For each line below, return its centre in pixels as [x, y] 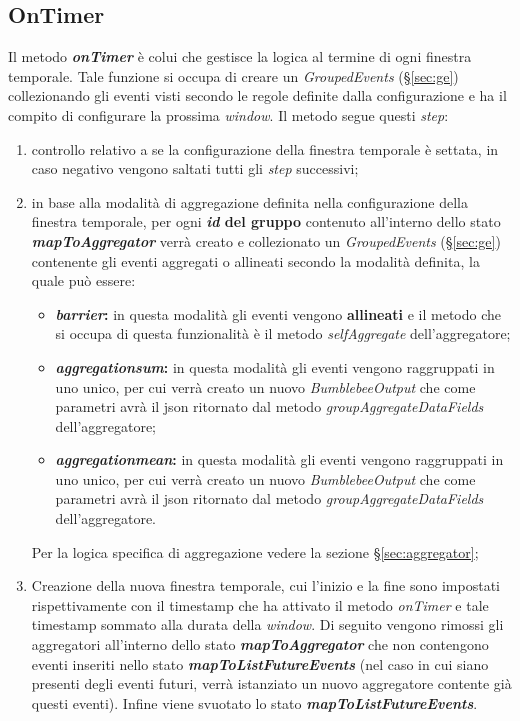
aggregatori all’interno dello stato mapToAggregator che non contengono [260, 644]
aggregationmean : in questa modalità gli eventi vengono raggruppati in [279, 459]
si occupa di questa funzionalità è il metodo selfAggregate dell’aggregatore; [283, 333]
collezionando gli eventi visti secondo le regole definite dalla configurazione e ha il [257, 95]
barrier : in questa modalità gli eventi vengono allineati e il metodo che [278, 313]
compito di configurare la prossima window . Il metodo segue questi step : [228, 114]
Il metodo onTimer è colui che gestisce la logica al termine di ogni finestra [240, 56]
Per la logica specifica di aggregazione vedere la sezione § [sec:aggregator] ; [255, 551]
